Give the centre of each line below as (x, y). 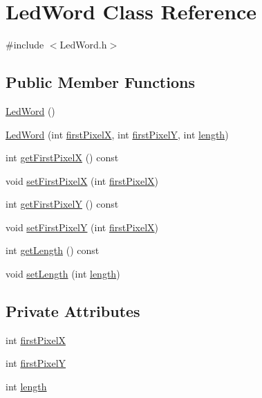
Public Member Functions (100, 82)
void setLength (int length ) (63, 274)
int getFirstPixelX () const (62, 157)
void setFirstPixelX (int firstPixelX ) (82, 180)
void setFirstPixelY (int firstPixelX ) (82, 227)
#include (25, 45)
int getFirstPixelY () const (62, 204)
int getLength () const (53, 250)
